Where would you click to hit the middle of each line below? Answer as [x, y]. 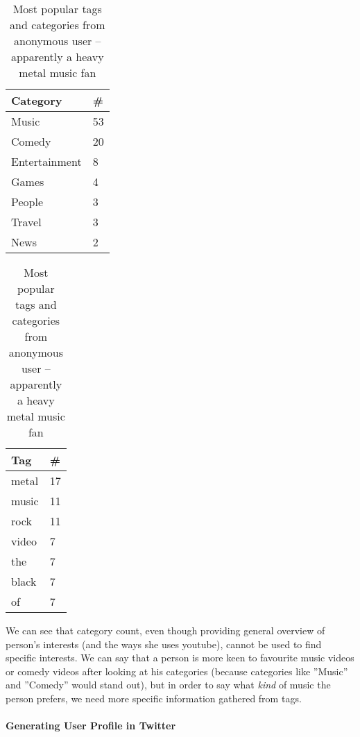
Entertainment [46, 161]
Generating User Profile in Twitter [91, 726]
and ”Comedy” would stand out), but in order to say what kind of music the [168, 685]
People [27, 202]
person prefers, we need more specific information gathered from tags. [154, 698]
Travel [26, 222]
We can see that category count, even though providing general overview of [165, 630]
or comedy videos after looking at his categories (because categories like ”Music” [177, 671]
